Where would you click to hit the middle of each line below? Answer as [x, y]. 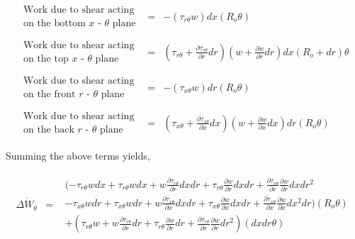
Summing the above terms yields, [78, 156]
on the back [49, 130]
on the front [49, 95]
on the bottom [54, 24]
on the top [46, 59]
